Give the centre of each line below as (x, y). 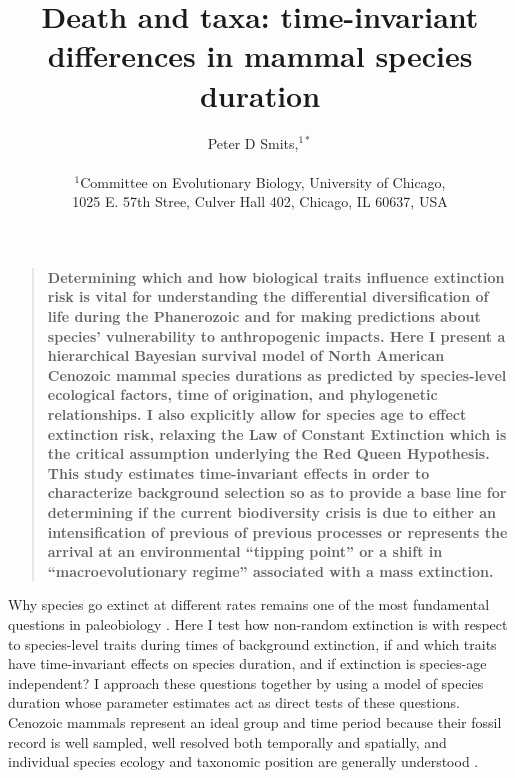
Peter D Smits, (253, 142)
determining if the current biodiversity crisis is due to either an (271, 512)
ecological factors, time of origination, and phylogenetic (242, 394)
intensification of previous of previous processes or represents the (277, 531)
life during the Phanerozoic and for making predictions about (264, 316)
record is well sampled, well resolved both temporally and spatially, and (227, 741)
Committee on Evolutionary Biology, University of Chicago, (263, 181)
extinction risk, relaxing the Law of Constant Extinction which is (277, 433)
